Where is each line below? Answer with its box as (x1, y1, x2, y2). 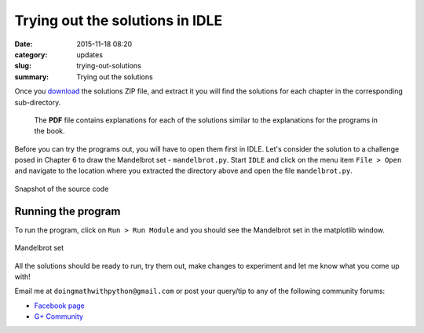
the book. (34, 126, 66, 136)
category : (14, 49, 48, 59)
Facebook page (34, 301, 86, 310)
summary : (14, 71, 49, 82)
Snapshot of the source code (14, 184, 109, 193)
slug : (14, 61, 31, 71)
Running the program (14, 204, 121, 218)
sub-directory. (14, 97, 61, 107)
